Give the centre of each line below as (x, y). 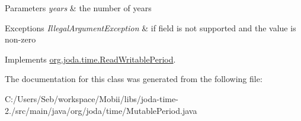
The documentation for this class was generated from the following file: (134, 79)
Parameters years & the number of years (78, 8)
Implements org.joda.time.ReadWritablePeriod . (90, 59)
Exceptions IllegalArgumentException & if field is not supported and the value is (150, 27)
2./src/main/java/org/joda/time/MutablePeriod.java (101, 110)
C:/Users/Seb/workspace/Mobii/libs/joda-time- (92, 98)
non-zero (20, 39)
